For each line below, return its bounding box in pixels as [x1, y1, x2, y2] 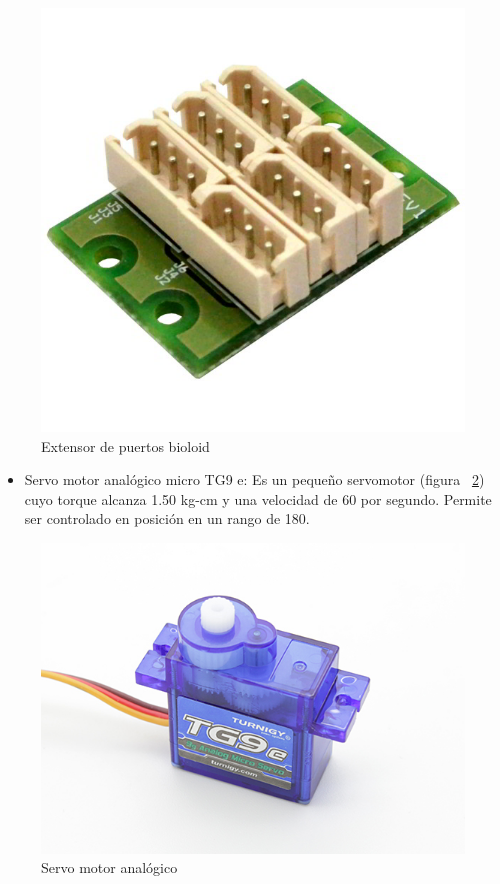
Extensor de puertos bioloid [41, 435, 210, 456]
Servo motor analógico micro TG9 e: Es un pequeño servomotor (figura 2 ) [24, 469, 485, 490]
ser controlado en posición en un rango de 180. [24, 508, 310, 529]
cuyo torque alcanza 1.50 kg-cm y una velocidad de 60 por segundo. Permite [24, 488, 492, 509]
